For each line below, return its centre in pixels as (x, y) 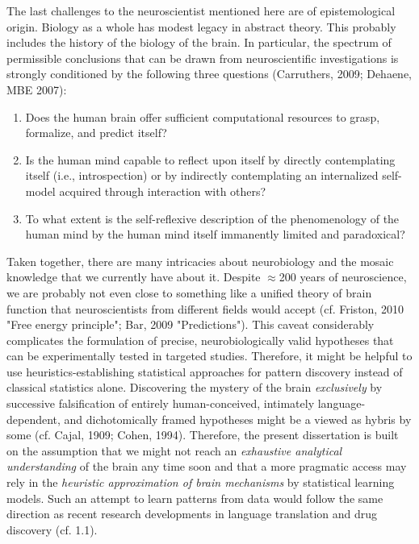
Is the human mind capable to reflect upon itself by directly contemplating (210, 159)
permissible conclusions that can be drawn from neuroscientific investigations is (203, 58)
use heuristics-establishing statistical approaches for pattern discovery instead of (205, 371)
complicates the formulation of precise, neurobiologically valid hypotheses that (200, 340)
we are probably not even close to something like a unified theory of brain (189, 292)
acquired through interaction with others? (163, 191)
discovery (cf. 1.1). (52, 529)
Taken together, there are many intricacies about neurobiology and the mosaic (200, 261)
